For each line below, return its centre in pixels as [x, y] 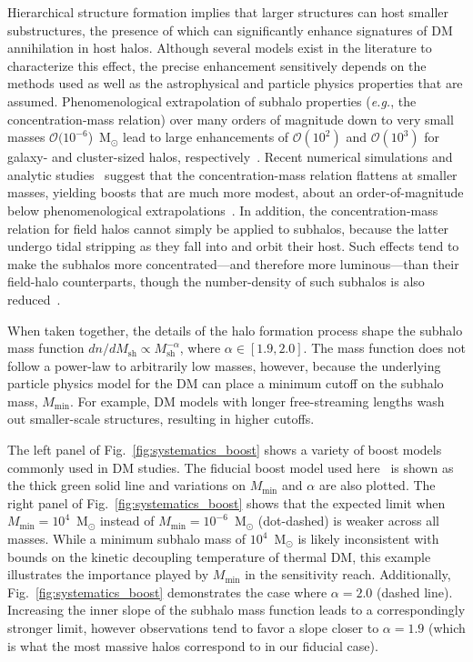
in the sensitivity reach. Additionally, [348, 574]
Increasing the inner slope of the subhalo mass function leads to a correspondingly [236, 610]
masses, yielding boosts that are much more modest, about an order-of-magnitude [236, 192]
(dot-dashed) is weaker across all [348, 521]
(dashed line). [415, 592]
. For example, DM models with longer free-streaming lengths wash [257, 401]
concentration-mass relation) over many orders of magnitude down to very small [231, 119]
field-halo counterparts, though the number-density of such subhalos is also [216, 281]
